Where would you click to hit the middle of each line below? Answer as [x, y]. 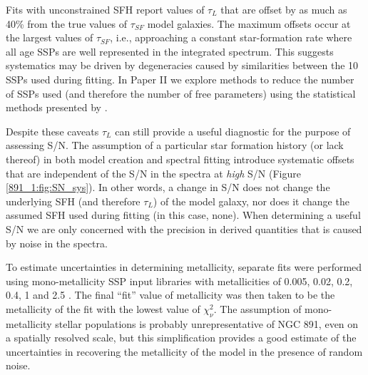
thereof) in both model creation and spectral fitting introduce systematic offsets [180, 159]
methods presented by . [57, 107]
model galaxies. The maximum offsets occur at [249, 23]
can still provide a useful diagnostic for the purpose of [233, 131]
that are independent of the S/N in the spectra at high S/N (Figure [153, 173]
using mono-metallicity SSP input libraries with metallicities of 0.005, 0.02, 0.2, [179, 281]
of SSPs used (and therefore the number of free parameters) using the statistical [181, 93]
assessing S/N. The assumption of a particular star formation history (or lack [175, 145]
